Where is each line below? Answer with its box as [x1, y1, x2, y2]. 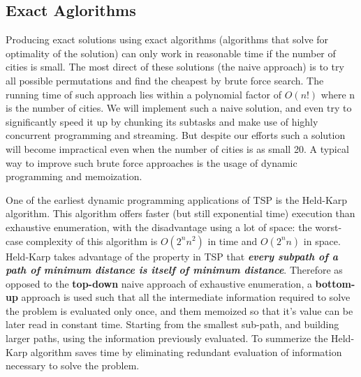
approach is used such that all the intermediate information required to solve [21, 290, 351, 304]
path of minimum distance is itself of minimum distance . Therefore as [6, 263, 343, 277]
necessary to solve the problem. [6, 358, 140, 373]
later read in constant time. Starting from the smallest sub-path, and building [6, 317, 339, 332]
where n [321, 87, 355, 101]
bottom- [315, 276, 355, 290]
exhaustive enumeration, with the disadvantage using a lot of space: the [6, 219, 312, 234]
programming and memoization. [6, 169, 142, 184]
